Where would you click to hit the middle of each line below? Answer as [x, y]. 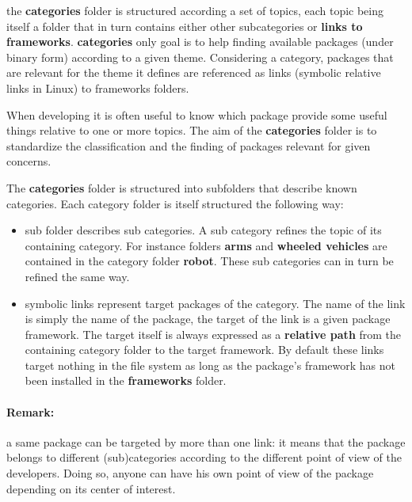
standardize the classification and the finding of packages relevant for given [189, 145]
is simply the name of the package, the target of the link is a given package [208, 319]
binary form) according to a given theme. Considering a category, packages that [200, 57]
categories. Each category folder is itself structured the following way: [175, 203]
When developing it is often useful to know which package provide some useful [197, 114]
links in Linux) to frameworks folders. [98, 87]
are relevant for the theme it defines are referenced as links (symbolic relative [194, 72]
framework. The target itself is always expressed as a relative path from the [213, 334]
